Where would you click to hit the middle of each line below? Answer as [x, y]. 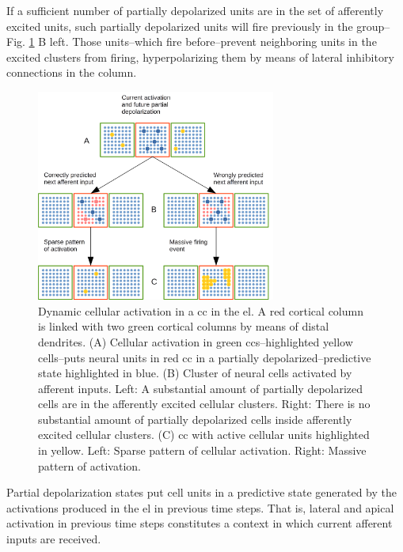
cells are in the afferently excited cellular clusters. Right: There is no [204, 404]
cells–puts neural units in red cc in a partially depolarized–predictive [205, 357]
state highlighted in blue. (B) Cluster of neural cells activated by [195, 373]
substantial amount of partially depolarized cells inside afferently [195, 419]
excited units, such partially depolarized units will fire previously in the [180, 26]
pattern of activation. [89, 465]
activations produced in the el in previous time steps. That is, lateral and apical [200, 507]
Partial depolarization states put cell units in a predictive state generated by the [201, 492]
